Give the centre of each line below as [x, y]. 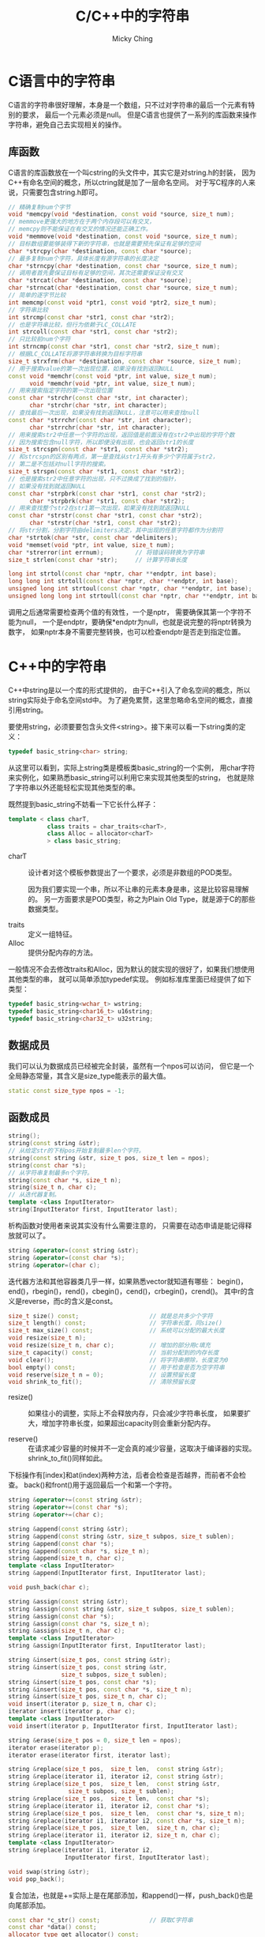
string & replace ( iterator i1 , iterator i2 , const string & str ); [116, 1777]
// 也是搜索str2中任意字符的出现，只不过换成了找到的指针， [94, 479]
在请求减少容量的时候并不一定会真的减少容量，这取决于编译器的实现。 [142, 1449]
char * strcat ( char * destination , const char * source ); [100, 281]
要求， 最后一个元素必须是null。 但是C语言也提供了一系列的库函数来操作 [139, 115]
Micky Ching [132, 38]
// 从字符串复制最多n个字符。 [50, 1173]
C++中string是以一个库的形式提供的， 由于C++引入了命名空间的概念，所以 [129, 690]
